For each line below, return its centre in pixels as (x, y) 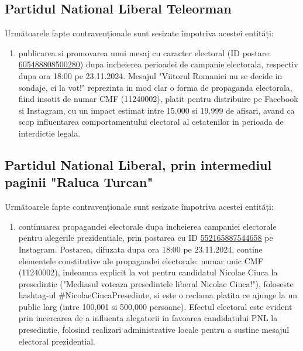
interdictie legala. (49, 133)
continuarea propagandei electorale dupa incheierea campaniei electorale (147, 226)
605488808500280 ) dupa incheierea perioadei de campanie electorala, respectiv (158, 64)
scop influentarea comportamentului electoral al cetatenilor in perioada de (151, 122)
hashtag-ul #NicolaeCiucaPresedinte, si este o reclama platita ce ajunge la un (158, 295)
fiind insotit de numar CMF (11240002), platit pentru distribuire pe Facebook (158, 99)
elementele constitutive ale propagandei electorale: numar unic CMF (141, 260)
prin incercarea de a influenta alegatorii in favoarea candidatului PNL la (148, 318)
